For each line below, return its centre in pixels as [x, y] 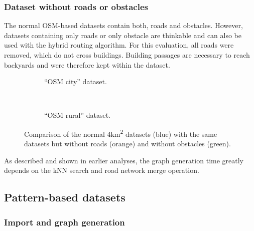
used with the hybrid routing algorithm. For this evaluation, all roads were [119, 45]
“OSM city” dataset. [76, 81]
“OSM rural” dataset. [78, 115]
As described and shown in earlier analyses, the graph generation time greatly [124, 160]
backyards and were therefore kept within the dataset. [87, 64]
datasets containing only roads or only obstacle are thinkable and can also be [123, 35]
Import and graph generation [65, 222]
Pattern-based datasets [65, 197]
